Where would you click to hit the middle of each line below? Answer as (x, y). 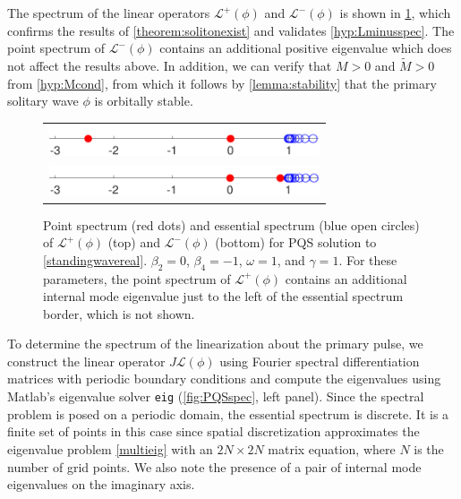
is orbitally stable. (144, 101)
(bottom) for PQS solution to (296, 242)
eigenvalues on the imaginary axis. (101, 484)
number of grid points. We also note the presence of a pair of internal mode (214, 466)
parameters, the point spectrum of (137, 278)
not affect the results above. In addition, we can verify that (170, 65)
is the (429, 448)
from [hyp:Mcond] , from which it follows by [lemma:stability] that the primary (222, 83)
